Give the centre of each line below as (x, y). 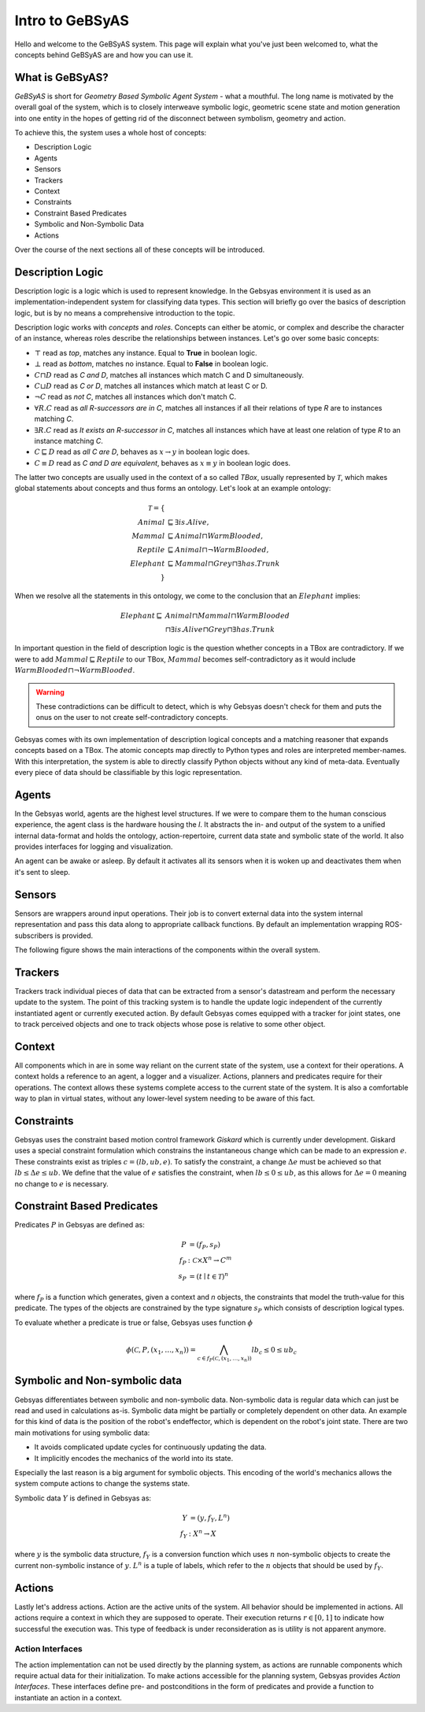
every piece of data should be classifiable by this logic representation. (128, 772)
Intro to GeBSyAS (72, 20)
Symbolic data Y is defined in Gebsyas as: (83, 1498)
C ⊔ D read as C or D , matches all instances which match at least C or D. (151, 386)
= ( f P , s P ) (205, 1245)
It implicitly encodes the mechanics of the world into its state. (134, 1458)
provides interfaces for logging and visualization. (94, 847)
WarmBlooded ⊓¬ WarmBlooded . (75, 670)
